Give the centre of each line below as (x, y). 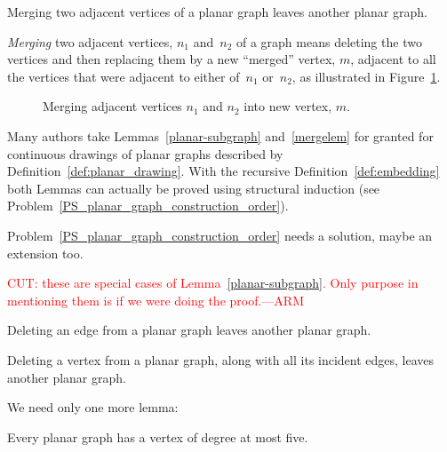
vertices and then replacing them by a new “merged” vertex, (172, 59)
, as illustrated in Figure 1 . (366, 76)
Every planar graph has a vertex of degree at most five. (158, 436)
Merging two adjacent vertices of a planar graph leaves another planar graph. (217, 12)
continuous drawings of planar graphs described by (145, 153)
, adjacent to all (393, 59)
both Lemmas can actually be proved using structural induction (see (194, 188)
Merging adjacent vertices (112, 106)
